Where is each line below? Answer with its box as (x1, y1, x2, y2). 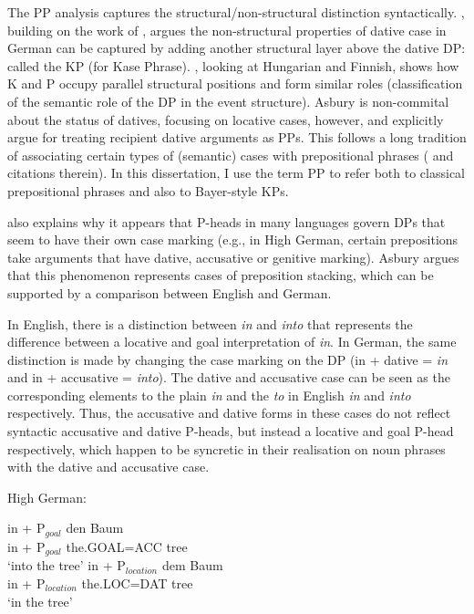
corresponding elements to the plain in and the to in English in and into (7, 385, 411, 404)
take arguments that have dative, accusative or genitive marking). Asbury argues (7, 247, 459, 266)
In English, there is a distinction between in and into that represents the (7, 314, 413, 333)
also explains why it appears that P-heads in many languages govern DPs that (7, 212, 446, 231)
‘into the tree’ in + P (7, 556, 126, 575)
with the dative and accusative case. (7, 457, 210, 476)
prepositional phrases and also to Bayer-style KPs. (7, 181, 289, 200)
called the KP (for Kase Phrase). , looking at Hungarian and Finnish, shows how (7, 56, 459, 75)
